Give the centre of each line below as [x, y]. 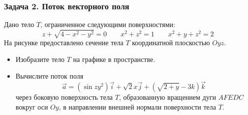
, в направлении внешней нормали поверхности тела [138, 106]
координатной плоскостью [171, 43]
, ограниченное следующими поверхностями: [108, 24]
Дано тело [19, 24]
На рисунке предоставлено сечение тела [64, 43]
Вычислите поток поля [49, 75]
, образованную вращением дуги [167, 97]
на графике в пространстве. [114, 59]
